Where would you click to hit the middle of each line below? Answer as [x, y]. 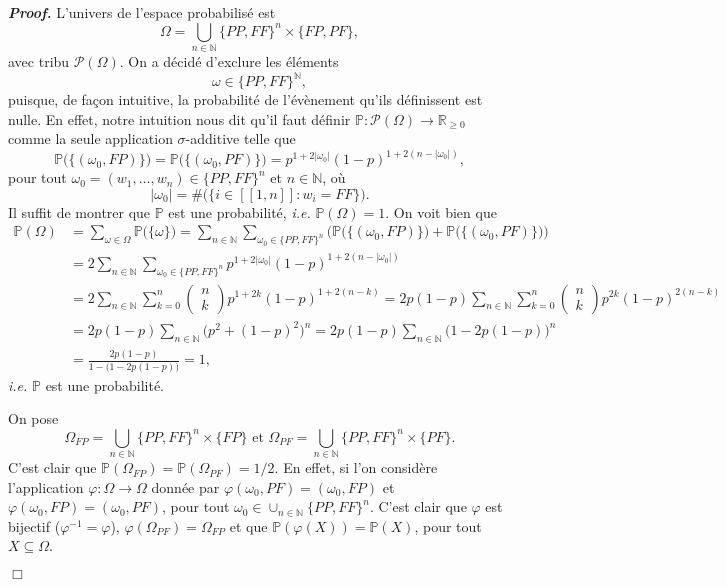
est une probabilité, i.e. [239, 211]
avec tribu [39, 60]
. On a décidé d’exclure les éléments [229, 60]
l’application [46, 486]
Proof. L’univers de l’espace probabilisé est [142, 12]
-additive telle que [240, 138]
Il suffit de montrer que [79, 211]
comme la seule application [90, 138]
